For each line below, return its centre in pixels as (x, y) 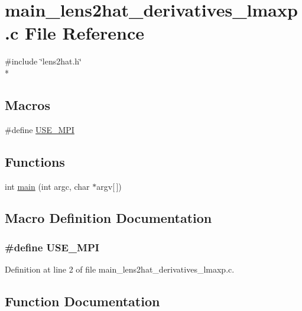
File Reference (85, 33)
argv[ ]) (109, 186)
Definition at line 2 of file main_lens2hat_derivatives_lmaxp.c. (120, 269)
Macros (27, 104)
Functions (35, 161)
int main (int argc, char (47, 186)
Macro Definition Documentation (108, 218)
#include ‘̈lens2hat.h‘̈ (43, 61)
